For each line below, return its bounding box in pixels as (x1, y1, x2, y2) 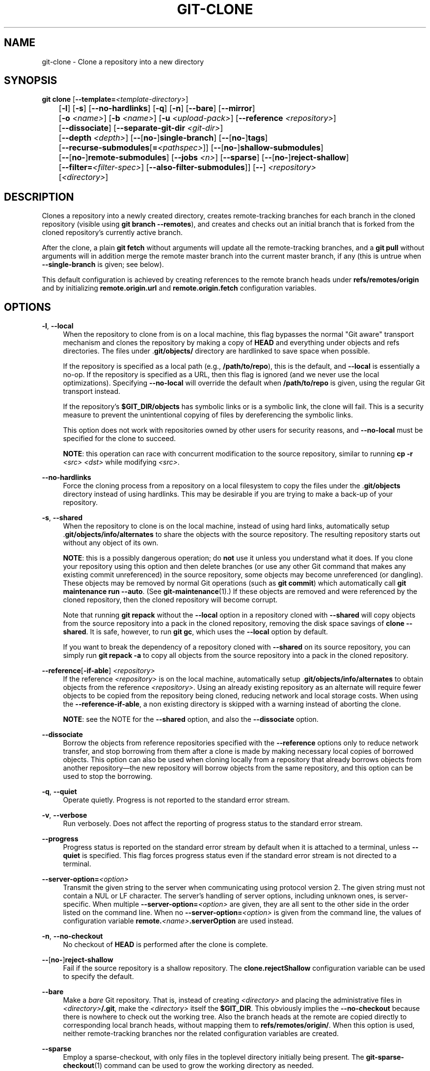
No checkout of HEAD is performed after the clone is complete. (63, 940, 268, 949)
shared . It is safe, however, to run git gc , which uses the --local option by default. (63, 627, 328, 636)
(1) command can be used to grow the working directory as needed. (94, 1061, 314, 1070)
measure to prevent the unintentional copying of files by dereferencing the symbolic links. (63, 411, 353, 419)
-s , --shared (42, 513, 83, 522)
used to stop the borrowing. (63, 772, 153, 781)
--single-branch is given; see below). (42, 260, 164, 269)
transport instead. (63, 387, 120, 396)
